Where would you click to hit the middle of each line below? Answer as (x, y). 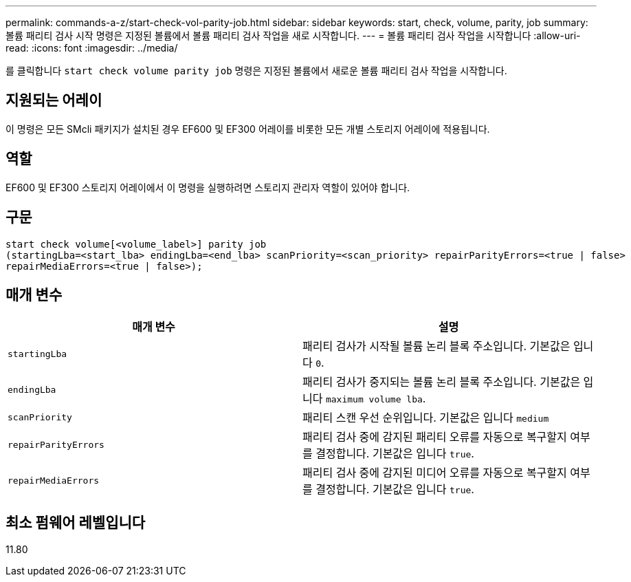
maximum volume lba (374, 400)
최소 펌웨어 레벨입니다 (76, 522)
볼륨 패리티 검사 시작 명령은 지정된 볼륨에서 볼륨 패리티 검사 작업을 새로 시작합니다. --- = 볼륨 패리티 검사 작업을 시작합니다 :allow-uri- (293, 35)
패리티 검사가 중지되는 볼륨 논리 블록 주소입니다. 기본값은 (442, 382)
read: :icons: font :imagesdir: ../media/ (92, 48)
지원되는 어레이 (54, 100)
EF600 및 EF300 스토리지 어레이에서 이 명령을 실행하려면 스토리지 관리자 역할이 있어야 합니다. (208, 187)
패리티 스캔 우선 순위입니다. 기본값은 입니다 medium (426, 418)
